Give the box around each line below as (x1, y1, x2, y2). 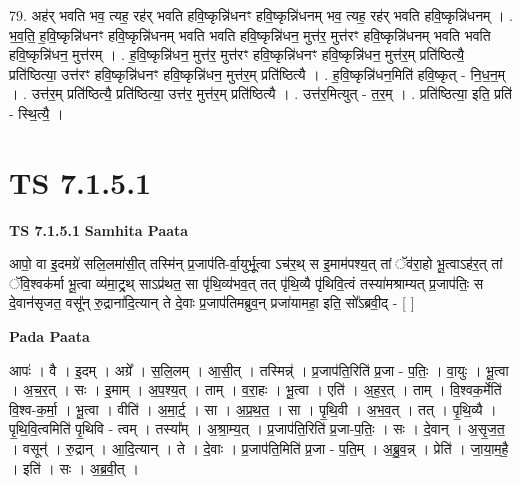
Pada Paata (9, 326, 90, 347)
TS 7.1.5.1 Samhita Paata (9, 219, 189, 240)
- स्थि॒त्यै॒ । (9, 102, 64, 123)
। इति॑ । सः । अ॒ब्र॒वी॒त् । (9, 457, 139, 478)
